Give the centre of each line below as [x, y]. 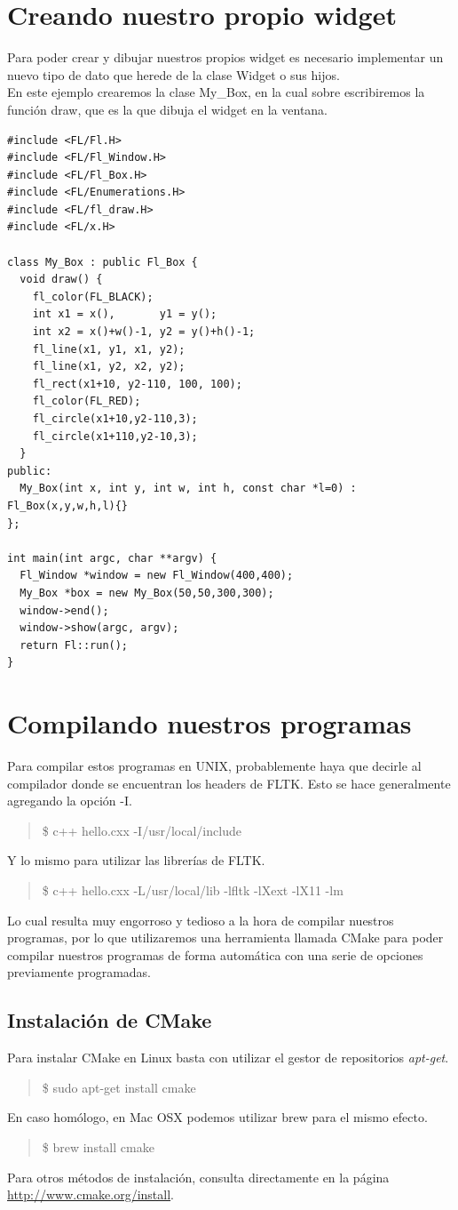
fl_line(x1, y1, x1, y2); [109, 349]
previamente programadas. [79, 972]
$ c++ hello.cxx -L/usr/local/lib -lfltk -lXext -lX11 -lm [193, 890]
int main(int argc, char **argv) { [112, 558]
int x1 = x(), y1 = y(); [125, 314]
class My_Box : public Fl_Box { [103, 262]
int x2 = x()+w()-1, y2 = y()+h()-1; [144, 332]
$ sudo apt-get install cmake [119, 1087]
